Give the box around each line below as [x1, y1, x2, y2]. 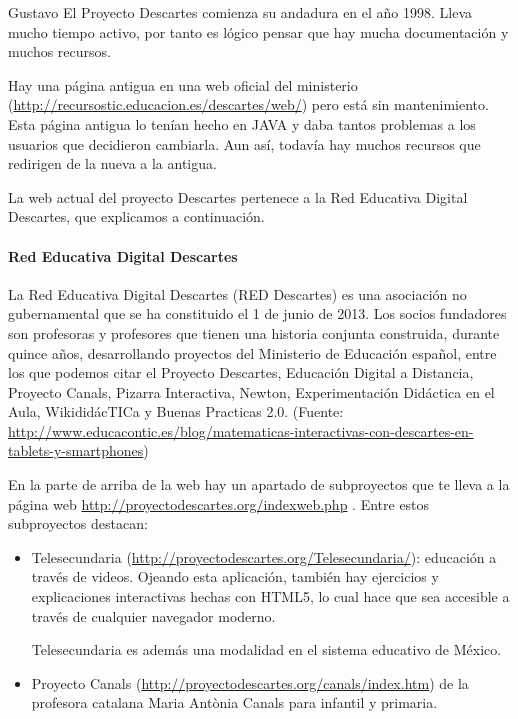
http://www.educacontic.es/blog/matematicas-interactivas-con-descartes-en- [8, 420, 474, 441]
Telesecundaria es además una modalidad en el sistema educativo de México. [31, 639, 502, 660]
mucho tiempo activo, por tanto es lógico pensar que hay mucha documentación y [8, 21, 509, 42]
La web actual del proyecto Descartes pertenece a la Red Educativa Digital [8, 186, 468, 207]
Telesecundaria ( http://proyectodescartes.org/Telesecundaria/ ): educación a [31, 546, 497, 567]
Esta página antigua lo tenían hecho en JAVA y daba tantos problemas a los [8, 113, 476, 134]
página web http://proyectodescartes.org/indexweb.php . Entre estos [8, 493, 430, 514]
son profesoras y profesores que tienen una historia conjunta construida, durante [8, 322, 500, 343]
